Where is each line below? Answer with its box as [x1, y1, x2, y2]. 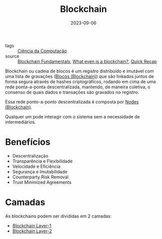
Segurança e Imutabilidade [12, 168, 68, 174]
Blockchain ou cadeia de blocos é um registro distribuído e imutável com [5, 68, 154, 74]
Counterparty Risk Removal [12, 174, 69, 180]
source [5, 53, 20, 59]
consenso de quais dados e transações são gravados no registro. [5, 89, 139, 95]
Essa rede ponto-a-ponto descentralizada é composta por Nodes [5, 98, 139, 105]
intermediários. [5, 119, 36, 125]
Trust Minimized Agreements [12, 179, 72, 185]
